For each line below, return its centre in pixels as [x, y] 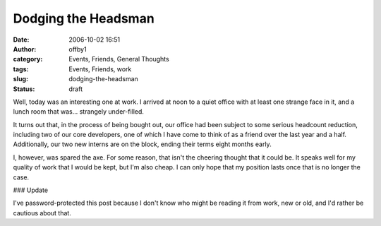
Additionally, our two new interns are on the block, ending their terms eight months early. [142, 144]
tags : [21, 69]
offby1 [78, 49]
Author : [25, 49]
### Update [31, 190]
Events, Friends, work [100, 69]
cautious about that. [42, 213]
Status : [24, 89]
